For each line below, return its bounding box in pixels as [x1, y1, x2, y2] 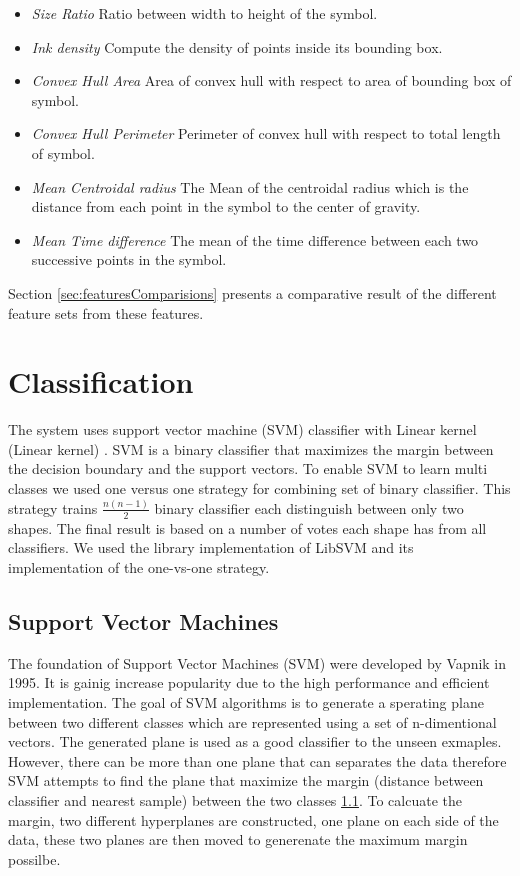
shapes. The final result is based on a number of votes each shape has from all [8, 517, 487, 538]
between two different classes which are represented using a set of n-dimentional [8, 711, 497, 732]
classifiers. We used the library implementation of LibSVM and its [8, 537, 414, 558]
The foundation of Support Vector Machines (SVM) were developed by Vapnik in [8, 652, 507, 673]
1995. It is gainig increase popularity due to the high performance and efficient [8, 672, 490, 693]
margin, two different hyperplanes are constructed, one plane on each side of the [8, 809, 499, 830]
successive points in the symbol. [31, 249, 227, 270]
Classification [8, 361, 194, 402]
